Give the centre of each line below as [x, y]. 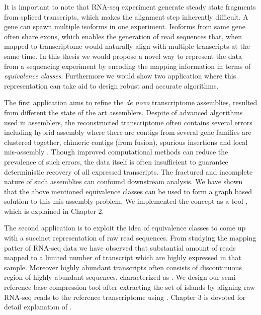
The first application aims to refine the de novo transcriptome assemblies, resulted [131, 102]
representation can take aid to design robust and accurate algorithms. [111, 85]
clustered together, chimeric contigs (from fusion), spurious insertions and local [126, 142]
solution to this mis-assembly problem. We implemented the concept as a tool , [126, 201]
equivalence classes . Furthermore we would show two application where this [120, 76]
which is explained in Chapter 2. [54, 211]
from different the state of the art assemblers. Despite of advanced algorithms [123, 112]
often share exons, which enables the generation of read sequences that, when [123, 36]
